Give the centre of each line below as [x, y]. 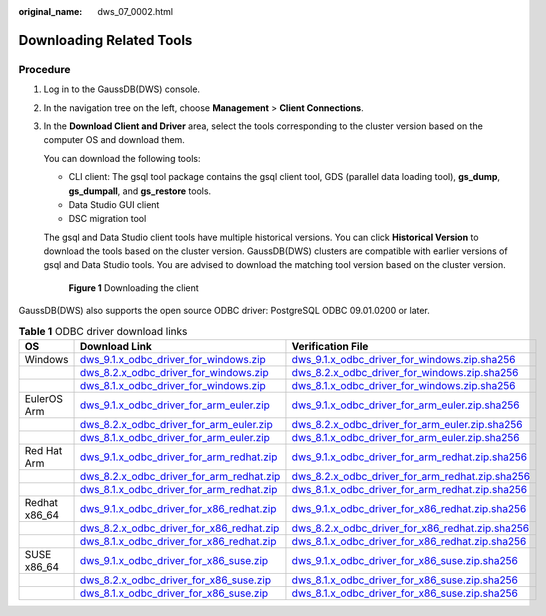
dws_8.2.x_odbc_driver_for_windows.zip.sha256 [405, 372]
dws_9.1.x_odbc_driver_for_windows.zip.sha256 [403, 359]
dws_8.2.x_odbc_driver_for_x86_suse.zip [175, 580]
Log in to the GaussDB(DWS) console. [121, 89]
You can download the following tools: [122, 158]
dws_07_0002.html [135, 11]
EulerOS [44, 398]
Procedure [44, 69]
